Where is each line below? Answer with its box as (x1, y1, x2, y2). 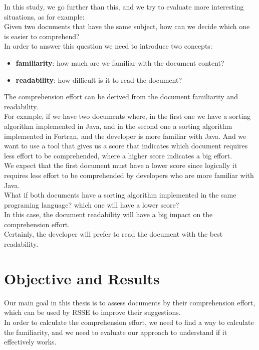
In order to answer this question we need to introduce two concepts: (4, 41, 212, 51)
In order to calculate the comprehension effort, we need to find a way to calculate (4, 316, 254, 327)
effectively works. (4, 336, 57, 347)
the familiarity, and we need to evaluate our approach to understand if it (4, 326, 227, 337)
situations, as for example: (4, 11, 85, 22)
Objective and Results (4, 268, 160, 288)
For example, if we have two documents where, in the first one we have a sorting (4, 111, 251, 121)
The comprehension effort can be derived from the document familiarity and (4, 91, 238, 102)
